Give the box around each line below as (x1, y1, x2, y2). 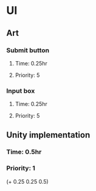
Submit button (6, 46, 50, 55)
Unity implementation (6, 130, 91, 140)
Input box (6, 86, 35, 95)
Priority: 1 (6, 164, 35, 173)
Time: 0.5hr (6, 148, 42, 156)
